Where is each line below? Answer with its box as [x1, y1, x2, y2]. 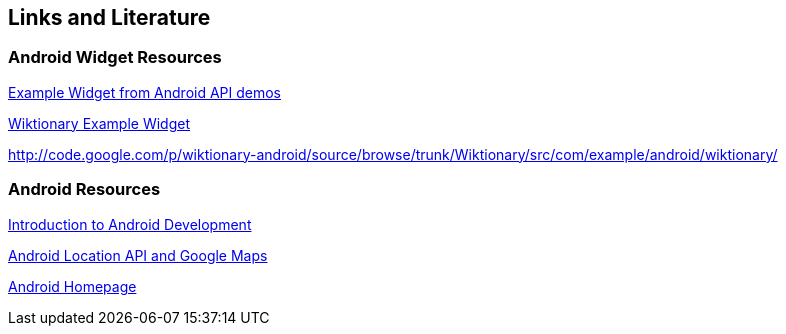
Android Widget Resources [8, 47, 222, 68]
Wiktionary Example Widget [8, 114, 190, 132]
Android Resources [8, 179, 161, 200]
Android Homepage [8, 277, 137, 295]
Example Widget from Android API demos [8, 83, 281, 101]
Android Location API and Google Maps [8, 246, 268, 264]
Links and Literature [8, 5, 211, 30]
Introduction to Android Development [8, 215, 252, 233]
